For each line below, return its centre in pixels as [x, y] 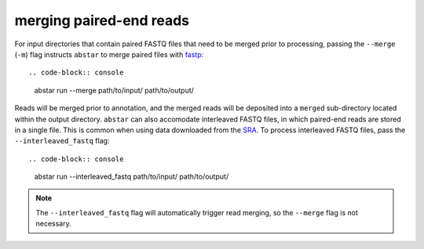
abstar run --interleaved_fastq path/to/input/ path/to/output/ [132, 177]
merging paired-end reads [102, 20]
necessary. [54, 224]
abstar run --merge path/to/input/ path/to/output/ [114, 90]
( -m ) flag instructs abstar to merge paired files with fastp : [109, 54]
